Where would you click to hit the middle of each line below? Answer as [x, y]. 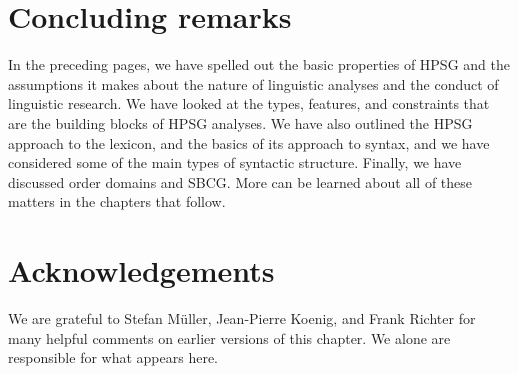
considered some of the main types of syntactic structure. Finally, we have [235, 162]
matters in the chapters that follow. [117, 201]
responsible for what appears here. [113, 357]
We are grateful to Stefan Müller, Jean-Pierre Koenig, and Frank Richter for [242, 318]
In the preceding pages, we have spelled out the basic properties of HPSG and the [259, 64]
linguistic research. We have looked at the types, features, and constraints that [249, 103]
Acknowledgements [141, 270]
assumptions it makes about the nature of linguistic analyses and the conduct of [253, 83]
